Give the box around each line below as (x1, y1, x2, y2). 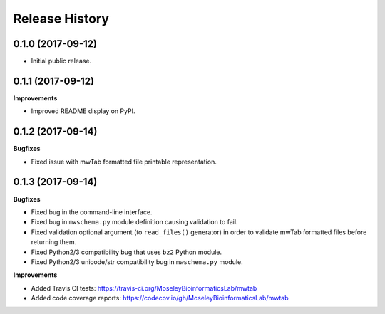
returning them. (31, 238, 77, 246)
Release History (13, 11, 110, 26)
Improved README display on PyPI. (31, 107, 135, 115)
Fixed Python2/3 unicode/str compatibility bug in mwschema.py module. (31, 257, 243, 266)
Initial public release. (31, 57, 92, 66)
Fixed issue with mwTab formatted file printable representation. (31, 157, 217, 166)
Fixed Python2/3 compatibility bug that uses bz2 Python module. (31, 248, 222, 256)
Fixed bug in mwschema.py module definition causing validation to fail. (31, 218, 238, 226)
